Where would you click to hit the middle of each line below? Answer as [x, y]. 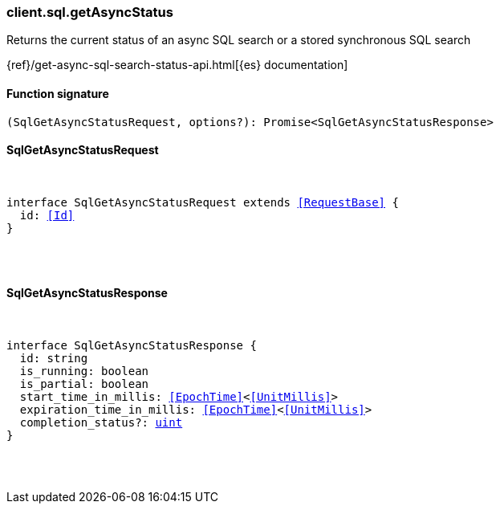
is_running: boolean [84, 371]
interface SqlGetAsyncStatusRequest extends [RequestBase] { [203, 202]
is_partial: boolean [84, 384]
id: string [54, 359]
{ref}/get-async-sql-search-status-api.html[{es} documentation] [177, 65]
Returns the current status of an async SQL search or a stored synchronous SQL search [239, 40]
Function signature [58, 93]
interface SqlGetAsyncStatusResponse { [132, 346]
